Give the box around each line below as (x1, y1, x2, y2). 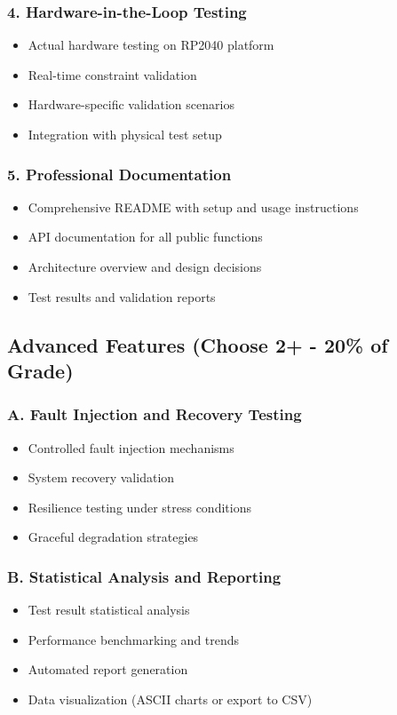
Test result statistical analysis (28, 600, 190, 619)
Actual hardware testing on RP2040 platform (28, 36, 274, 54)
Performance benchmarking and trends (28, 630, 240, 648)
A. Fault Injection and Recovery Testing (7, 403, 302, 425)
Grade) (7, 356, 74, 384)
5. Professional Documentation (7, 163, 232, 185)
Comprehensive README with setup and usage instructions (28, 197, 359, 216)
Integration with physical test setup (28, 125, 222, 143)
